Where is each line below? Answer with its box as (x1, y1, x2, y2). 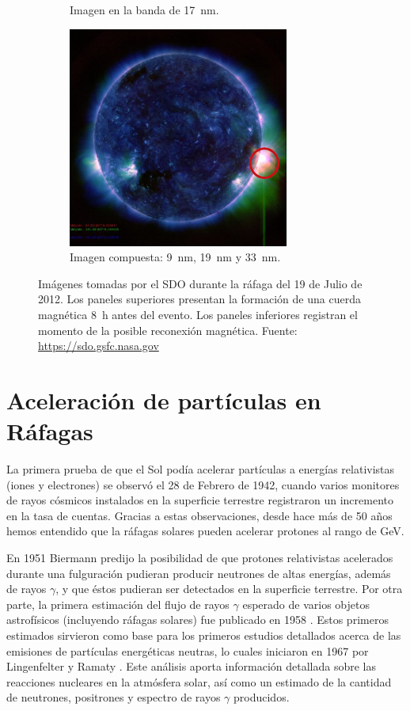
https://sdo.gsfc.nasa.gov (38, 337, 159, 354)
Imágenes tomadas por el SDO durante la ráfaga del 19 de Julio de (38, 275, 363, 291)
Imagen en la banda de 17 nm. (70, 2, 219, 17)
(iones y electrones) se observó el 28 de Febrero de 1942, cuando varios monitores (6, 476, 400, 492)
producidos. (233, 689, 290, 705)
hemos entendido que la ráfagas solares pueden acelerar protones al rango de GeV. (6, 523, 404, 539)
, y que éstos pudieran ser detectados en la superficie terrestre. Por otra (55, 580, 403, 597)
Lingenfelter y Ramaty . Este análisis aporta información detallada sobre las (6, 658, 377, 675)
